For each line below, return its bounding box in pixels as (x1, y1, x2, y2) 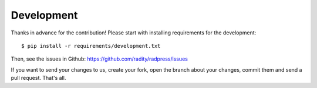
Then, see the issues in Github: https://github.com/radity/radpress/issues (11, 55, 188, 62)
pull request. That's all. (11, 75, 66, 82)
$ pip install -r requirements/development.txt (21, 43, 161, 49)
